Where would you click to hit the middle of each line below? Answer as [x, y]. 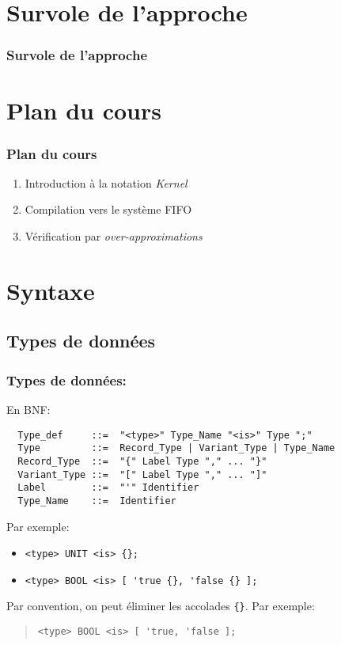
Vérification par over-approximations [114, 236]
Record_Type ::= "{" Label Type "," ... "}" [142, 461]
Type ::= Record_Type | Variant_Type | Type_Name [176, 448]
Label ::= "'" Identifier [108, 488]
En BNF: [28, 409]
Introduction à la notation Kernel [106, 182]
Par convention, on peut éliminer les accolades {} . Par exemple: [161, 606]
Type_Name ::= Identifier [97, 501]
